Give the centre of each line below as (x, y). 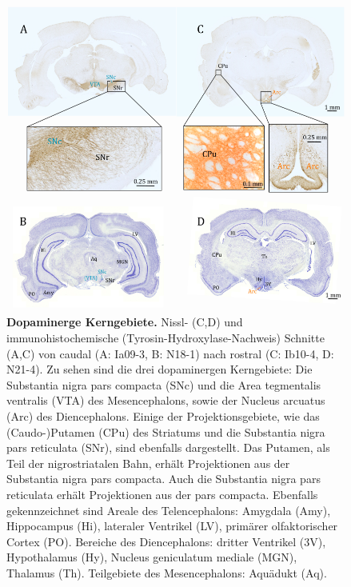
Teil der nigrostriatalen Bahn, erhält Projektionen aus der (148, 463)
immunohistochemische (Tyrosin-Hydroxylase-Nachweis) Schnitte (166, 338)
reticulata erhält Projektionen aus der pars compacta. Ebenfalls (162, 494)
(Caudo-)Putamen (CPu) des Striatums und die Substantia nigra (166, 431)
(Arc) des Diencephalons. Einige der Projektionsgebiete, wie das (163, 416)
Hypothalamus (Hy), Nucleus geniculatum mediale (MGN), (152, 557)
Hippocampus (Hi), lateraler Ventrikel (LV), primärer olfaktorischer (172, 526)
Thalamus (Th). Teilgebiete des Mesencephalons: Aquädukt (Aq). (167, 572)
